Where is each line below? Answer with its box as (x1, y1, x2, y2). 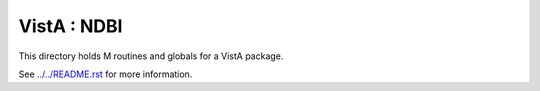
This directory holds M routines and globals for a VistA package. (18, 50, 284, 62)
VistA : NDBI (18, 15, 123, 37)
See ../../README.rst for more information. (18, 68, 193, 80)
